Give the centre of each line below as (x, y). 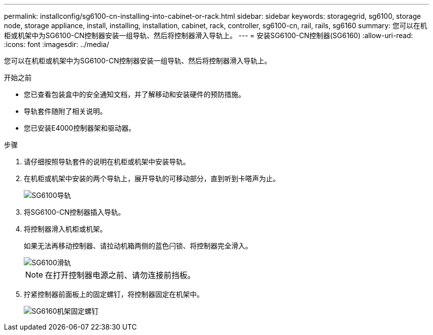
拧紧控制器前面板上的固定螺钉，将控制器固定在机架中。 (114, 294)
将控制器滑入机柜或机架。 (65, 229)
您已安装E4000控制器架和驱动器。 (80, 128)
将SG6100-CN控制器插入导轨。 (74, 212)
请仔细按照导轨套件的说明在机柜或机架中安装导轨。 (107, 162)
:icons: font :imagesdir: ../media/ (57, 44)
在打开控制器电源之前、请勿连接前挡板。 (120, 275)
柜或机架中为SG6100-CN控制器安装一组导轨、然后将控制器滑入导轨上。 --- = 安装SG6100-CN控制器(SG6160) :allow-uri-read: (209, 35)
